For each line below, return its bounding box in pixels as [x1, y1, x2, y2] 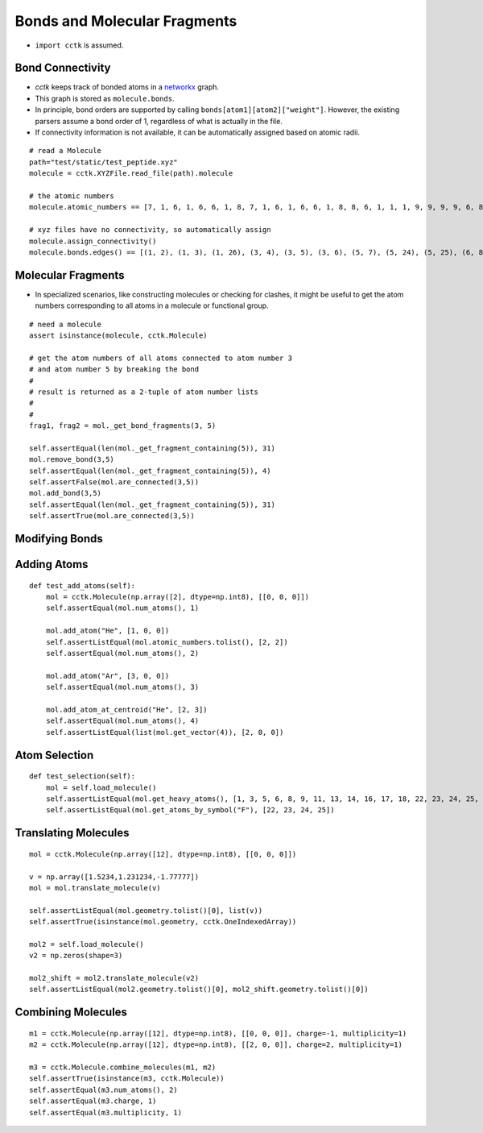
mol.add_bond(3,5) [29, 488, 102, 498]
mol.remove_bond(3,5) [29, 455, 114, 464]
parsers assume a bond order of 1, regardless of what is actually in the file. [35, 116, 283, 126]
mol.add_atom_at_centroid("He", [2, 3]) [45, 705, 208, 714]
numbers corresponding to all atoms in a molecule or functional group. [35, 301, 269, 310]
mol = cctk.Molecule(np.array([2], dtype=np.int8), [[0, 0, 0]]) [45, 592, 310, 602]
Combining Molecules [14, 1006, 128, 1019]
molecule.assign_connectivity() [29, 236, 157, 246]
